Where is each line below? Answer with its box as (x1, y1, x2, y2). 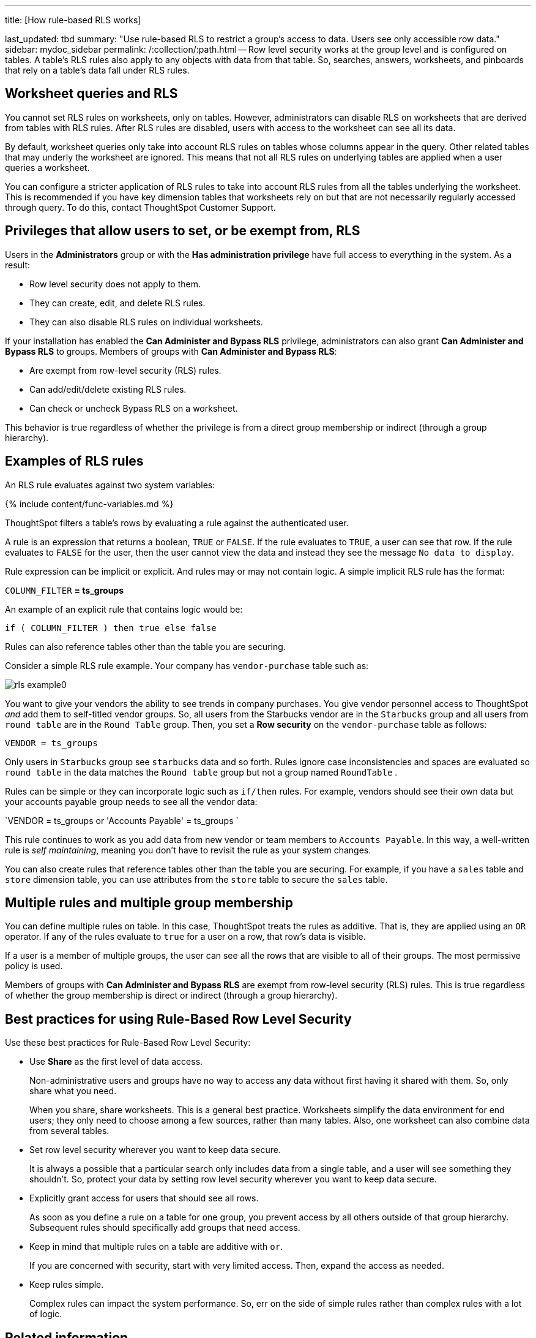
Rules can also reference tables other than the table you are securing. (5, 641, 286, 652)
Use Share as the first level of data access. (29, 1056, 203, 1067)
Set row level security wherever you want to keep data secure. (29, 1144, 281, 1155)
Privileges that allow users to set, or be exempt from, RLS (5, 223, 360, 239)
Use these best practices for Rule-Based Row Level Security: (5, 1037, 251, 1048)
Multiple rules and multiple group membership (5, 894, 293, 910)
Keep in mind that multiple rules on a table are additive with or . (29, 1241, 283, 1252)
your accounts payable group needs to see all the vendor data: (5, 796, 258, 807)
